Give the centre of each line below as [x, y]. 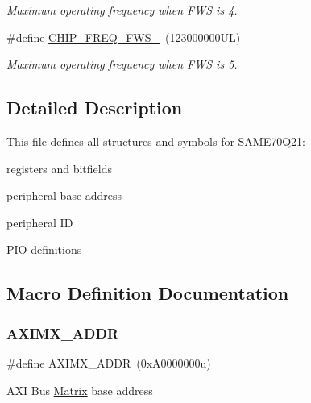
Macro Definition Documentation [148, 293]
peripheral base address [64, 195]
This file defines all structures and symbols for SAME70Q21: [156, 141]
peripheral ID [40, 222]
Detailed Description [95, 108]
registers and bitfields [59, 168]
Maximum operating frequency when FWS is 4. [122, 10]
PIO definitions [44, 249]
